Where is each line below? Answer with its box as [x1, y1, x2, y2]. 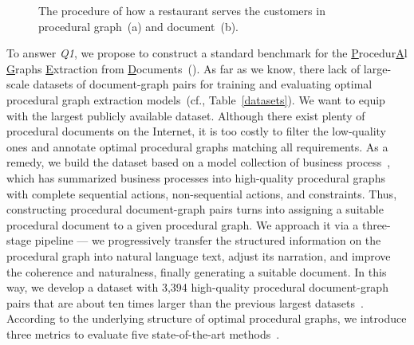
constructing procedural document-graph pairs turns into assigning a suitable [6, 201, 384, 218]
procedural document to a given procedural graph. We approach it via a [6, 216, 359, 233]
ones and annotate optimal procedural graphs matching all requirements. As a [6, 138, 388, 155]
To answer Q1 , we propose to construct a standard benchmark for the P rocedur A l [6, 45, 408, 61]
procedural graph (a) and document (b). [38, 18, 239, 34]
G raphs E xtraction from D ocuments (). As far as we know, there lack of [6, 60, 361, 76]
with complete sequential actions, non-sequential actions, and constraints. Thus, [6, 185, 397, 202]
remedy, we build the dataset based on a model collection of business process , [6, 154, 391, 171]
